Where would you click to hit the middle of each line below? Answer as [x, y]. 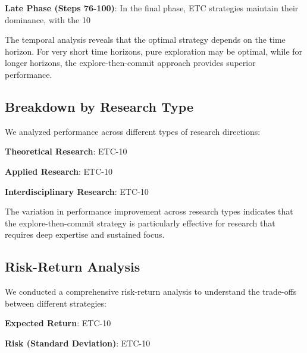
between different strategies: [56, 303]
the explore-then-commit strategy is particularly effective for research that [140, 223]
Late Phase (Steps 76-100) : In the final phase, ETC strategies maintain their [152, 8]
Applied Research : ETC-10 [59, 171]
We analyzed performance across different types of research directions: [133, 131]
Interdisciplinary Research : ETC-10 [77, 191]
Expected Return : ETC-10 [58, 323]
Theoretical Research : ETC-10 [66, 151]
